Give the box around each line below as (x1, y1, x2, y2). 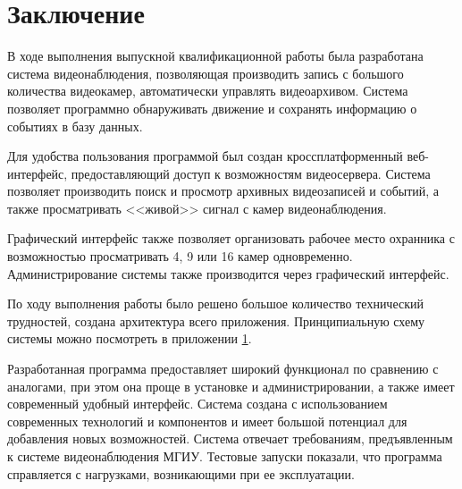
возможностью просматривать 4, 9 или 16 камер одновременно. (7, 247, 353, 266)
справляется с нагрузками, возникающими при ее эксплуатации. (7, 464, 355, 483)
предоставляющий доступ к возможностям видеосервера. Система (71, 164, 431, 182)
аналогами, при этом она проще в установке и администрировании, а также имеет (7, 376, 455, 395)
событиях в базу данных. (7, 116, 143, 135)
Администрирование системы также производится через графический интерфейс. (7, 264, 449, 282)
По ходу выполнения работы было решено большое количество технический (7, 294, 424, 313)
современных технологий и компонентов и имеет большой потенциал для (7, 411, 407, 430)
